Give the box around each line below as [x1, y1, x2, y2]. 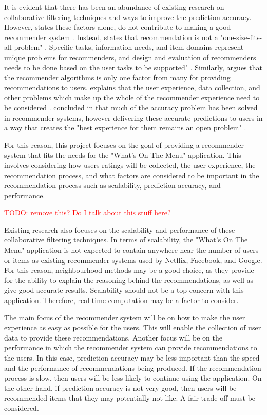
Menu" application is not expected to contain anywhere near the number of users [4, 244, 259, 255]
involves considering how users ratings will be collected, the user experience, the [4, 159, 256, 170]
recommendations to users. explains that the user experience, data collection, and [4, 82, 260, 92]
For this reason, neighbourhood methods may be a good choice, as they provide [4, 265, 254, 275]
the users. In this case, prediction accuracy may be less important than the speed [4, 352, 260, 363]
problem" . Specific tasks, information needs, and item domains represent [14, 42, 244, 52]
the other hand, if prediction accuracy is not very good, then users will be [4, 382, 237, 393]
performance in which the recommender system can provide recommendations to [4, 342, 257, 353]
